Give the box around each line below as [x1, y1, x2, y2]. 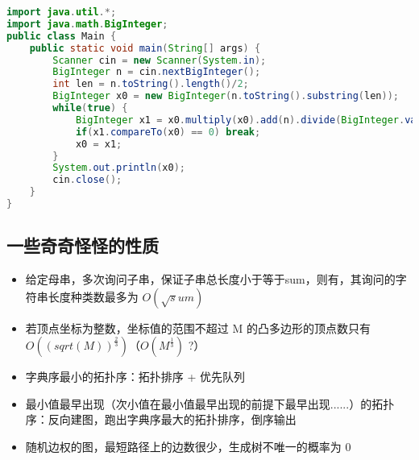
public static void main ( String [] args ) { [29, 42, 261, 54]
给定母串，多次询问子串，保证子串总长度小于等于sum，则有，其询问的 [25, 271, 396, 288]
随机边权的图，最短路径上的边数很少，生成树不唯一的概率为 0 [25, 438, 351, 455]
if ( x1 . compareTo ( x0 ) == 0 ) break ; [75, 126, 261, 138]
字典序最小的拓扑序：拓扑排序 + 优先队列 [25, 368, 246, 385]
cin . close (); [52, 174, 122, 186]
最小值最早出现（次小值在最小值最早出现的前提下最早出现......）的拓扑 [25, 395, 395, 412]
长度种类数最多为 [48, 288, 139, 305]
